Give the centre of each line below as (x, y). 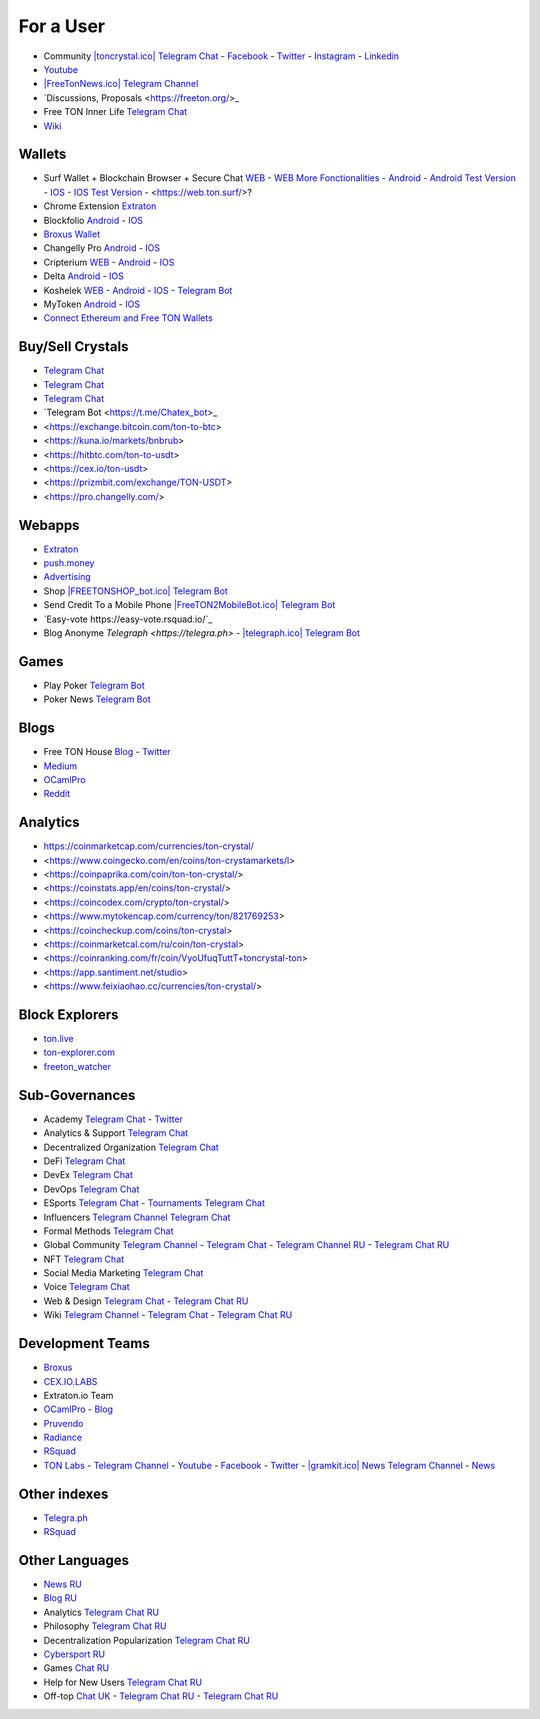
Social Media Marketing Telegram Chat (123, 1273)
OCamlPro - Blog (78, 1409)
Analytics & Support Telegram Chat (116, 1133)
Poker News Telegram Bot (97, 699)
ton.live (58, 1039)
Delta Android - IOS (83, 276)
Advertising (67, 577)
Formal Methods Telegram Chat (108, 1231)
